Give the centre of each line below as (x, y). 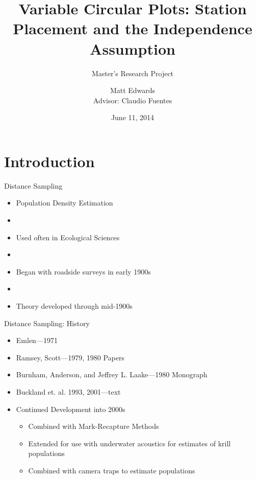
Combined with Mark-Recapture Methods (94, 426)
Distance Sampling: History (47, 323)
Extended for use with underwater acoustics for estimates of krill (130, 443)
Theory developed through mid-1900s (74, 305)
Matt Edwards (133, 90)
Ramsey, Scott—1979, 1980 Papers (70, 357)
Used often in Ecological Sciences (68, 237)
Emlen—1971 (37, 340)
